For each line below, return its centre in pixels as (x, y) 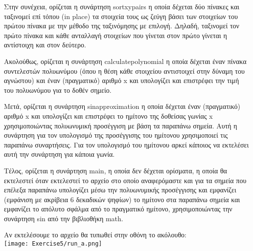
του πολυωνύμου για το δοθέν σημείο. (58, 90)
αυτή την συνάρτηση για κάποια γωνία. (59, 154)
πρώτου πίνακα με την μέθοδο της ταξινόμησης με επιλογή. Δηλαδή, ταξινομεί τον (122, 26)
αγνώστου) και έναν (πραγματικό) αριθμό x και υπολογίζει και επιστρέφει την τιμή (122, 80)
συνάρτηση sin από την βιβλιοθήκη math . (64, 218)
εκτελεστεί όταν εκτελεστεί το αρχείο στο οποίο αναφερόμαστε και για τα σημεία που (125, 180)
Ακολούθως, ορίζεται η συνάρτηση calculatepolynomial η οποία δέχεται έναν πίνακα (125, 61)
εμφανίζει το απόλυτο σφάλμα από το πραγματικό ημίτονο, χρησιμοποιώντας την (118, 209)
